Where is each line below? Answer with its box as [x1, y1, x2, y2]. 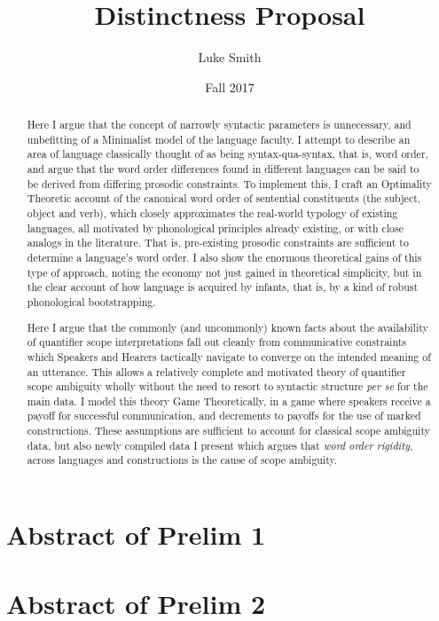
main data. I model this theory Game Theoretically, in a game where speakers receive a [27, 393, 431, 408]
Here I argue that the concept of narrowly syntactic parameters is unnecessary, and [27, 117, 412, 132]
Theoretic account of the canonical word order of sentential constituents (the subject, [27, 191, 421, 206]
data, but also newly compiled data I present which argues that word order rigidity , [27, 437, 413, 452]
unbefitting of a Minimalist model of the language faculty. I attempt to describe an [27, 131, 411, 146]
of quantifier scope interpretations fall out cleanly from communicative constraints [27, 334, 406, 350]
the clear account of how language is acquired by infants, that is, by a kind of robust [27, 279, 419, 295]
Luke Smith [198, 48, 262, 67]
